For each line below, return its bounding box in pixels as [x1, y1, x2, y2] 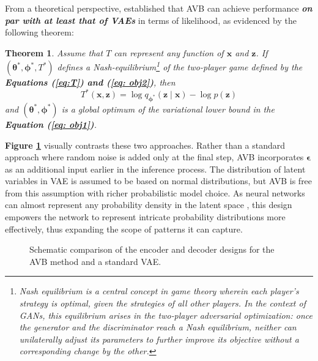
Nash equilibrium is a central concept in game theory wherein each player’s [19, 285, 299, 297]
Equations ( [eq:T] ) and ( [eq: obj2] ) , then [5, 76, 176, 89]
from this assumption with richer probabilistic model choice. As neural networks [5, 186, 305, 199]
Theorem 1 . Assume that [5, 46, 103, 59]
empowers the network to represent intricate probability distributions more [5, 210, 286, 223]
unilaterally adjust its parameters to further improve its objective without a [19, 332, 299, 345]
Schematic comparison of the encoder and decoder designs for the [29, 243, 275, 256]
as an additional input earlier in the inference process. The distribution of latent [5, 162, 306, 175]
